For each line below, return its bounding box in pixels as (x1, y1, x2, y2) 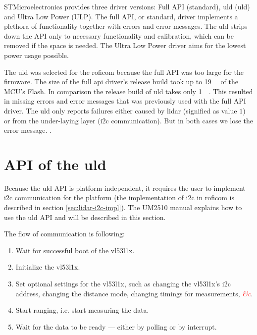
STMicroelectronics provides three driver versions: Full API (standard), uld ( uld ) (4, 1, 250, 11)
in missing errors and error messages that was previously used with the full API (4, 96, 246, 106)
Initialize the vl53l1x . (15, 262, 80, 272)
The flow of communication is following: (4, 228, 125, 239)
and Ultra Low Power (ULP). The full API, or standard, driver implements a (4, 11, 238, 21)
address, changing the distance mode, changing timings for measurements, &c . (15, 288, 253, 298)
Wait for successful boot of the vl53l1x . (15, 245, 135, 255)
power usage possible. (4, 50, 69, 60)
